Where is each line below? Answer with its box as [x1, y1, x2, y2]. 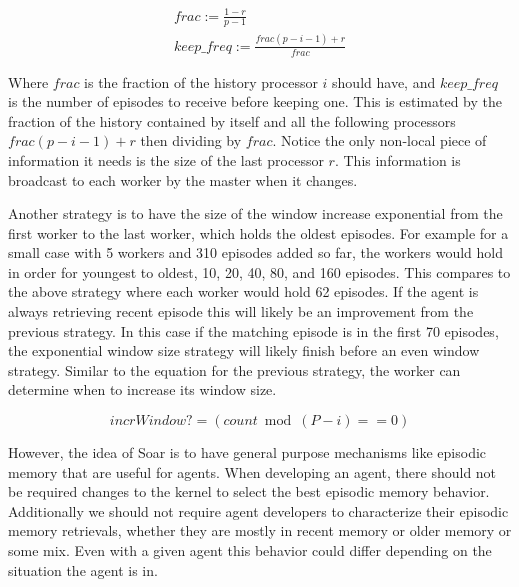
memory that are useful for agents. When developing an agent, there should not [8, 461, 497, 482]
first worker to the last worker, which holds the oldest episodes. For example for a [8, 222, 509, 243]
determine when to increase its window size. [8, 379, 277, 400]
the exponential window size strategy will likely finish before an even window [8, 340, 480, 361]
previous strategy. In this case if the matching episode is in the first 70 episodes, [8, 320, 499, 341]
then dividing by [140, 130, 242, 151]
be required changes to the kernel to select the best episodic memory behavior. [8, 481, 490, 502]
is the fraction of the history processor [84, 71, 318, 92]
